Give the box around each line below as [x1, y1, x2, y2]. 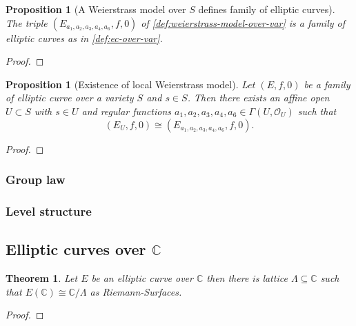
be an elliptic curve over [91, 271, 193, 285]
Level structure [6, 202, 92, 219]
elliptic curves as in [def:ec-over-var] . [6, 30, 163, 45]
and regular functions [81, 103, 172, 118]
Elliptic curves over [6, 238, 146, 260]
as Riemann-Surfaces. [90, 284, 182, 298]
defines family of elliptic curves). [198, 2, 335, 16]
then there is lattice [206, 271, 288, 285]
